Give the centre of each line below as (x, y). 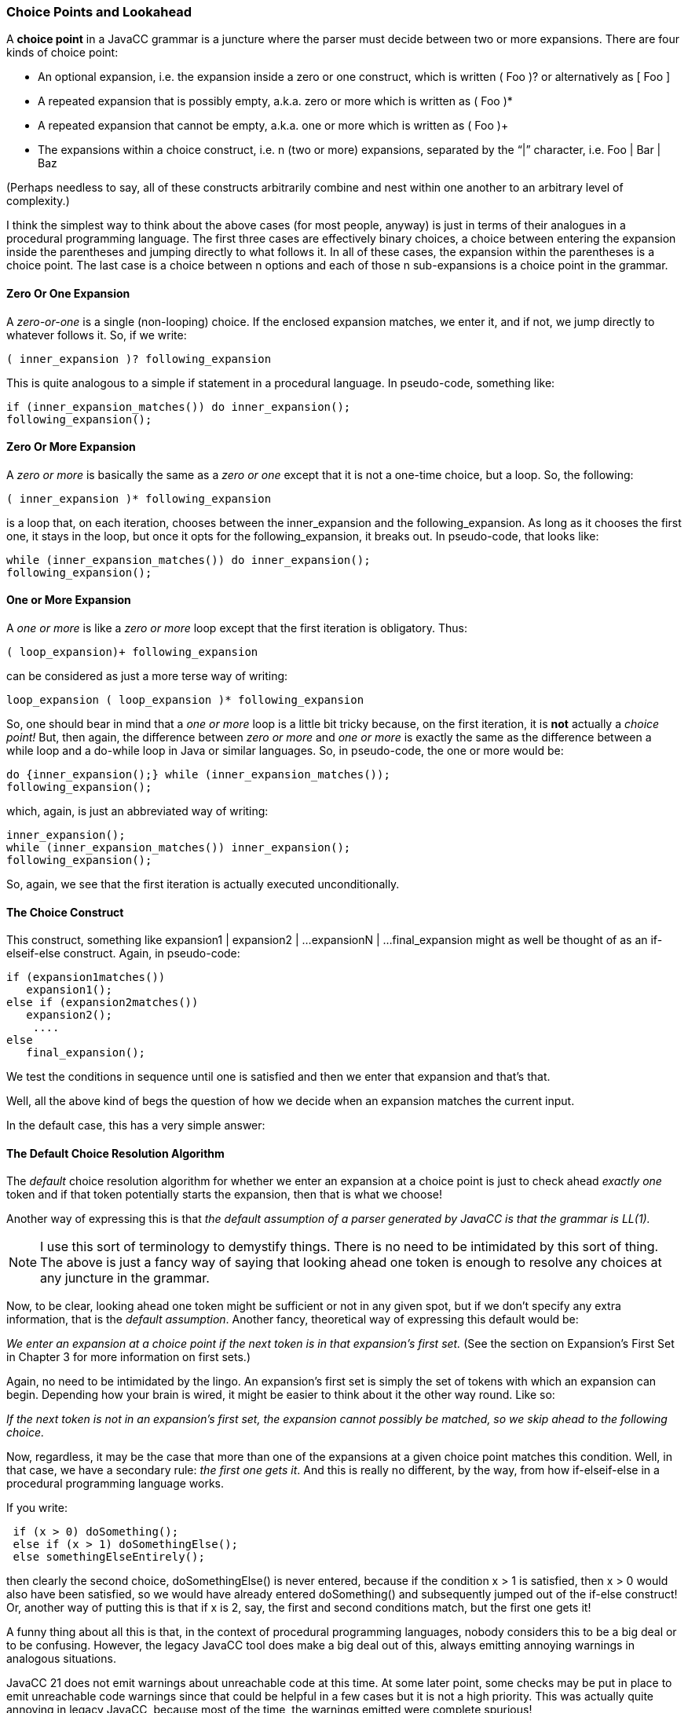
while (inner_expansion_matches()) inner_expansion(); (179, 848)
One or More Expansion (69, 600)
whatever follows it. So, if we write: (97, 335)
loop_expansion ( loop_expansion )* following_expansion (185, 700)
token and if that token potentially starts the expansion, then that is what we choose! (224, 1195)
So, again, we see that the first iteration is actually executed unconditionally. (203, 884)
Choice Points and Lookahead (99, 12)
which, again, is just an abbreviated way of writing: (137, 811)
